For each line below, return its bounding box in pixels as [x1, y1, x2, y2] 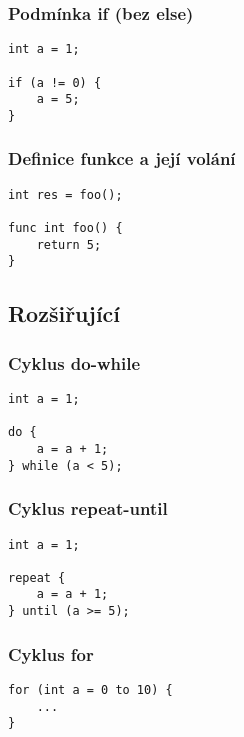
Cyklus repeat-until [8, 496, 168, 521]
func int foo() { [8, 221, 123, 236]
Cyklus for [8, 641, 94, 666]
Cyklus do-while [8, 350, 141, 375]
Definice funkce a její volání [8, 146, 236, 171]
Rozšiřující [8, 298, 121, 329]
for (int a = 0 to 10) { [8, 683, 173, 697]
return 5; [36, 237, 102, 252]
